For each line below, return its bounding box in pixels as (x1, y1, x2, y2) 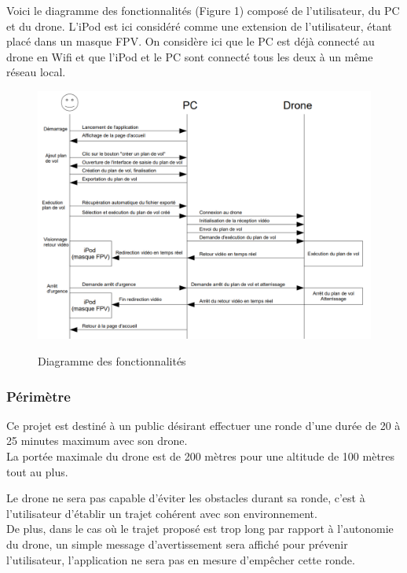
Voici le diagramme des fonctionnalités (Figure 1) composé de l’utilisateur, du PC (6, 2, 400, 18)
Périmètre (6, 386, 71, 406)
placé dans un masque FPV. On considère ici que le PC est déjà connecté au (6, 33, 375, 50)
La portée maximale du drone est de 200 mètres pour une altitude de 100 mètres (6, 448, 395, 465)
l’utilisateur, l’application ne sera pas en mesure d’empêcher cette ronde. (6, 551, 355, 567)
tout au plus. (6, 463, 68, 479)
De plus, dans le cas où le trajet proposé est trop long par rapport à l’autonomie (6, 520, 394, 537)
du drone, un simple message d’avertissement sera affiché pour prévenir (6, 536, 348, 553)
